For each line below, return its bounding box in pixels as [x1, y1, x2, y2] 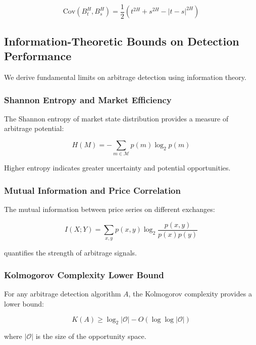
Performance [4, 48, 72, 64]
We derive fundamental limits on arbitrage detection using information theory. [4, 72, 246, 82]
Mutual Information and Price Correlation [4, 184, 181, 196]
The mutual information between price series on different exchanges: [4, 204, 215, 214]
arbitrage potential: [4, 123, 64, 134]
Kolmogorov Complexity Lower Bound [4, 269, 164, 281]
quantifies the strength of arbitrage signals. [4, 247, 137, 257]
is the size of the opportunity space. [35, 331, 146, 341]
